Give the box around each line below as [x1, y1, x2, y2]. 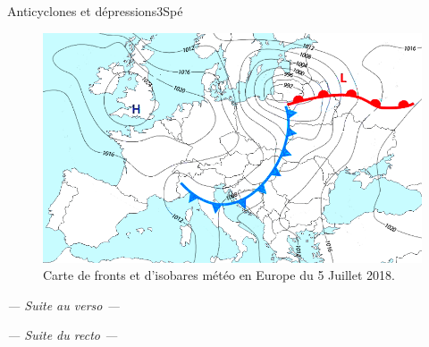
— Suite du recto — [7, 326, 118, 344]
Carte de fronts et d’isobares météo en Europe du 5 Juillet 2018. [43, 266, 395, 284]
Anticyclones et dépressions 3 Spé [7, 2, 183, 20]
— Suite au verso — [7, 295, 120, 314]
